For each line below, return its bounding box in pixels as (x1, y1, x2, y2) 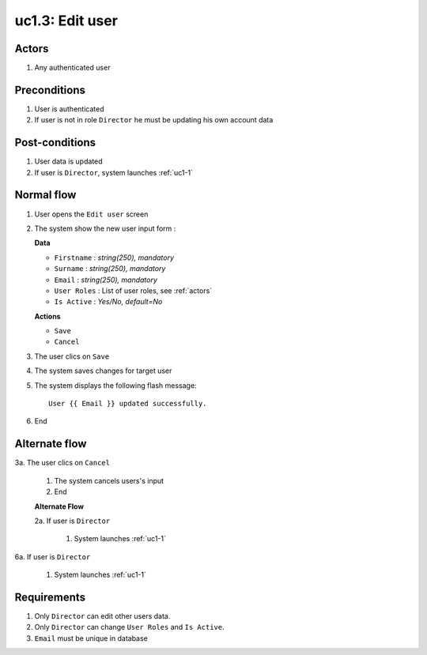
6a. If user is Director (14, 551, 91, 561)
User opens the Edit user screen (34, 209, 149, 219)
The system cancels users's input (54, 476, 164, 485)
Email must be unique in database (34, 633, 148, 643)
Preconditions (14, 83, 86, 96)
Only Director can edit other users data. (34, 611, 171, 620)
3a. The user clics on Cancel (14, 458, 111, 468)
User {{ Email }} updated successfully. (48, 399, 207, 408)
